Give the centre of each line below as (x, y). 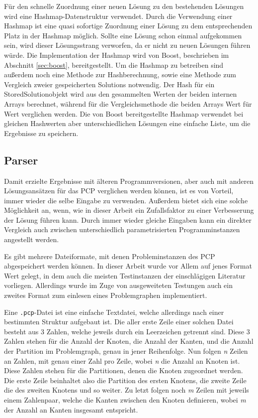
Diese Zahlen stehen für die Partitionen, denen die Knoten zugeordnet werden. (124, 370)
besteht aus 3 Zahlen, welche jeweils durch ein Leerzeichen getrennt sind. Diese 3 (127, 331)
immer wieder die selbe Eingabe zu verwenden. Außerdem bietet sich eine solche (126, 200)
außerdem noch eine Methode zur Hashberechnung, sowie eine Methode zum (120, 74)
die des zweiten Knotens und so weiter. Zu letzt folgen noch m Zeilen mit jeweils (127, 390)
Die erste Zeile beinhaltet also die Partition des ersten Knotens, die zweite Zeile (125, 380)
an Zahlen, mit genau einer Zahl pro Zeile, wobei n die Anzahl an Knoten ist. (122, 360)
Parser (21, 160)
